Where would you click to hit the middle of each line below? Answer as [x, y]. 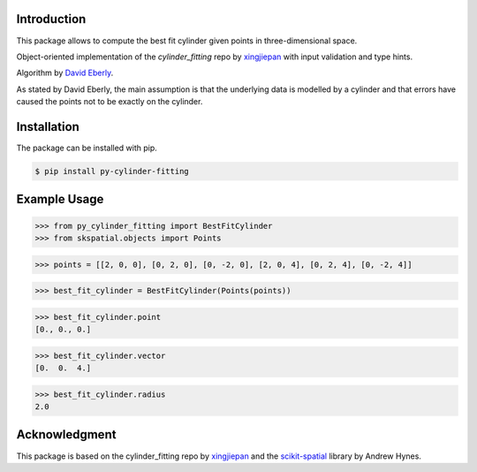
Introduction [51, 19]
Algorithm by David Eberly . [65, 73]
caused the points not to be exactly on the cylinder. [110, 102]
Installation [48, 127]
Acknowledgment [66, 434]
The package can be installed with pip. [87, 148]
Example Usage [60, 199]
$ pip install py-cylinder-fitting [112, 171]
